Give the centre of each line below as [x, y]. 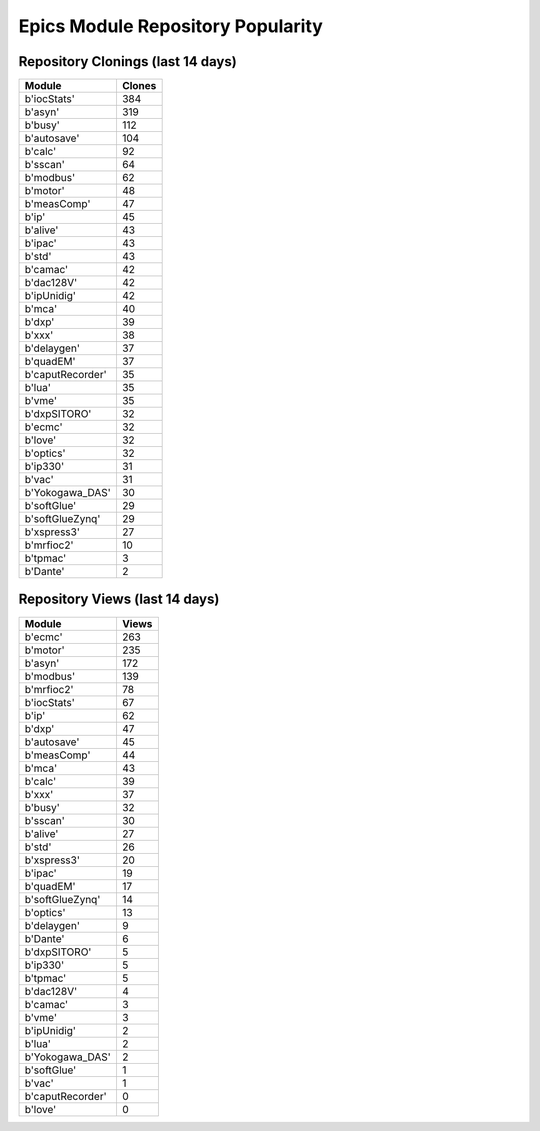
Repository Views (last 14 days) [119, 599]
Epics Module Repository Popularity [171, 26]
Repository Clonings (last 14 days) [127, 61]
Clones [139, 86]
